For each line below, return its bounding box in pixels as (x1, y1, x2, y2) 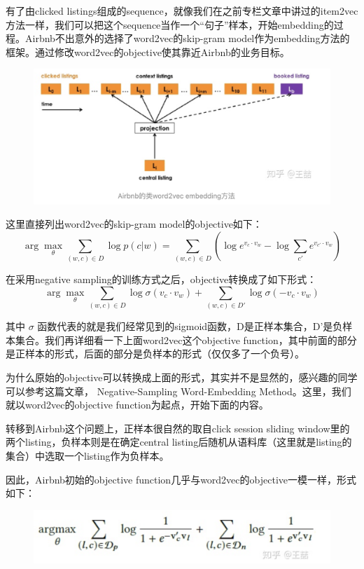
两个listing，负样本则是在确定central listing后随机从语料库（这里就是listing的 (6, 434, 352, 449)
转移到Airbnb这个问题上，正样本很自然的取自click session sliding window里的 (6, 420, 350, 435)
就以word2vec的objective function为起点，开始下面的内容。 (6, 397, 269, 412)
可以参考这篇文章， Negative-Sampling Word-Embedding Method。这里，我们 (6, 383, 351, 398)
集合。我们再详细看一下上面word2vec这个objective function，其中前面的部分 (15, 332, 357, 347)
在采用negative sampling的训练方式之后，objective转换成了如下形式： (6, 272, 317, 287)
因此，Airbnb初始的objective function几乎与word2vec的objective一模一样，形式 (6, 472, 357, 486)
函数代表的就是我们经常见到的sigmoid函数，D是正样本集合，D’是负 (37, 319, 343, 334)
